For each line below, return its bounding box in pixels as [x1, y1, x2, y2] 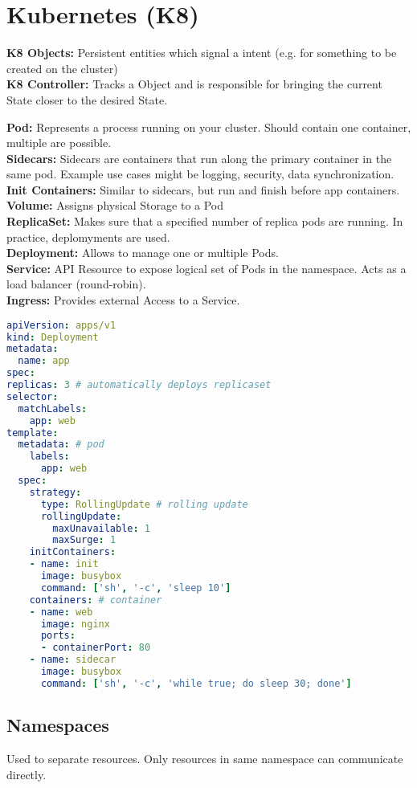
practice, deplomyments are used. [6, 228, 170, 245]
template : [6, 427, 59, 439]
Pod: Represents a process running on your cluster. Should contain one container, [6, 118, 411, 135]
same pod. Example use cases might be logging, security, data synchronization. [6, 165, 395, 182]
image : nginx [40, 618, 110, 630]
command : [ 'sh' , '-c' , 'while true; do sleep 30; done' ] [40, 677, 352, 689]
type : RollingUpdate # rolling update [40, 498, 248, 510]
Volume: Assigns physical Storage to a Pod [6, 197, 224, 214]
